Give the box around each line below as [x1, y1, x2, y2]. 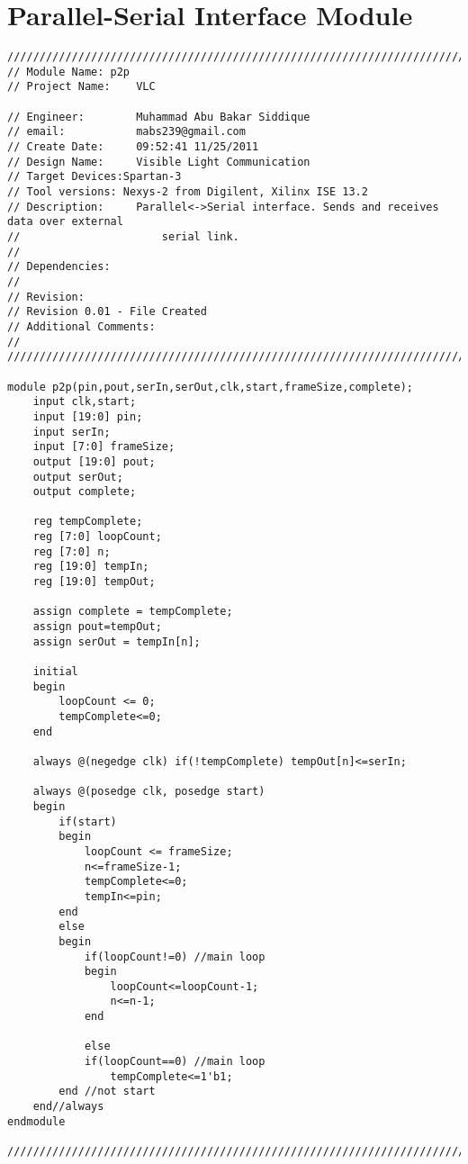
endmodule [7, 1114, 66, 1128]
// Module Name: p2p [7, 65, 130, 78]
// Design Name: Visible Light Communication [7, 155, 310, 168]
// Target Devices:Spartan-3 [7, 170, 182, 184]
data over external [7, 215, 123, 229]
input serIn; [32, 425, 111, 438]
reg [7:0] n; [32, 545, 111, 558]
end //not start [58, 1085, 156, 1098]
